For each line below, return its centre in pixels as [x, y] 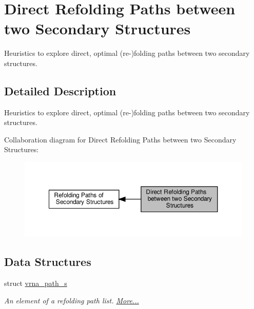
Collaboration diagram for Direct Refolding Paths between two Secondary [120, 139]
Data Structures [48, 262]
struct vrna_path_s [36, 283]
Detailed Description [60, 90]
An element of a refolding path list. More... [72, 300]
